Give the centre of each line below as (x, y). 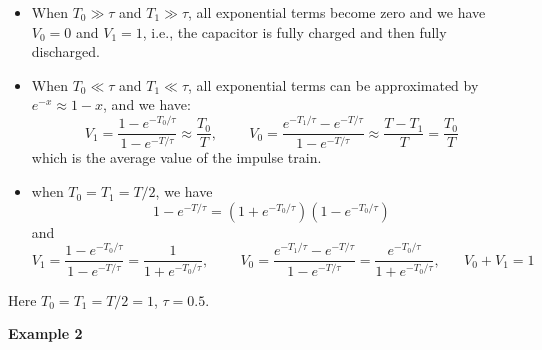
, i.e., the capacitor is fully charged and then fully (294, 31)
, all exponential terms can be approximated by (333, 84)
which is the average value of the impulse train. (176, 157)
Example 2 (45, 333)
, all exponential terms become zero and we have (337, 12)
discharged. (65, 51)
